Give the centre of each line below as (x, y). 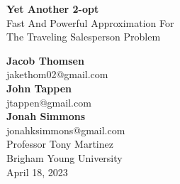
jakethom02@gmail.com (57, 74)
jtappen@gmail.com (49, 102)
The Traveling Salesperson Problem (84, 37)
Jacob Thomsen (45, 60)
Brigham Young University (64, 157)
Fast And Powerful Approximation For (90, 22)
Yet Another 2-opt (53, 9)
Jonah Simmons (46, 116)
